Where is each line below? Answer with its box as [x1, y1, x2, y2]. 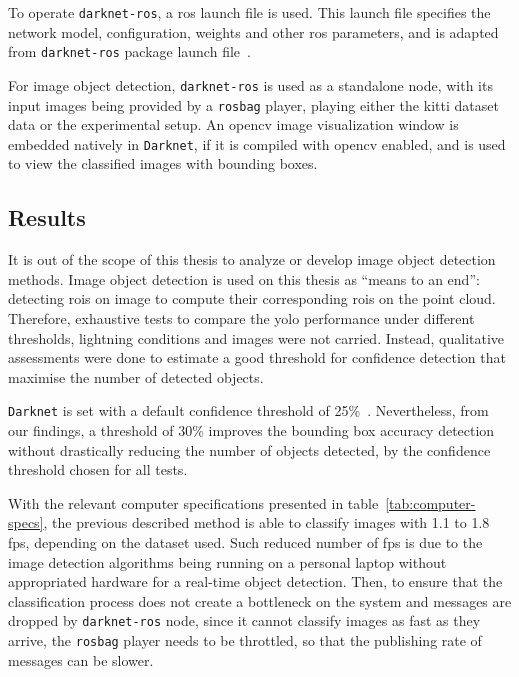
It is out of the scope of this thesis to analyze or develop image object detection [8, 249, 496, 270]
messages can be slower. [8, 649, 154, 670]
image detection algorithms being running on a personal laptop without [8, 551, 447, 572]
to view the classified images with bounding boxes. [8, 153, 318, 174]
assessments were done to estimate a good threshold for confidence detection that [8, 347, 506, 368]
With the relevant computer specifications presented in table [8, 492, 379, 513]
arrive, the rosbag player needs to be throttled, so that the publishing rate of [8, 630, 482, 651]
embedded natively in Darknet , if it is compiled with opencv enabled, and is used [8, 133, 506, 154]
